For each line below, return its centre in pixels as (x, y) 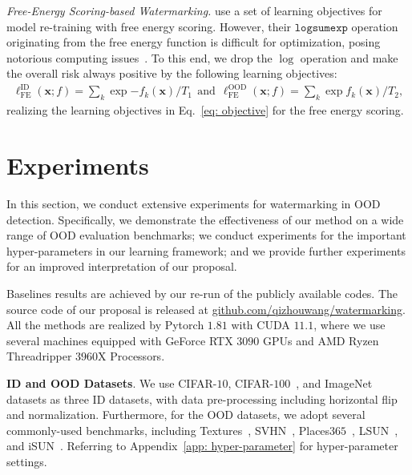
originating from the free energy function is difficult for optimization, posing (194, 42)
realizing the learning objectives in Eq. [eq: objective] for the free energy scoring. (205, 110)
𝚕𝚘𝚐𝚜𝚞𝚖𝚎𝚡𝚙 (321, 28)
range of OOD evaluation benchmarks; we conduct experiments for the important (206, 235)
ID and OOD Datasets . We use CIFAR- (112, 382)
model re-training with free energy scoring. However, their (149, 26)
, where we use (349, 325)
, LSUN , (375, 430)
